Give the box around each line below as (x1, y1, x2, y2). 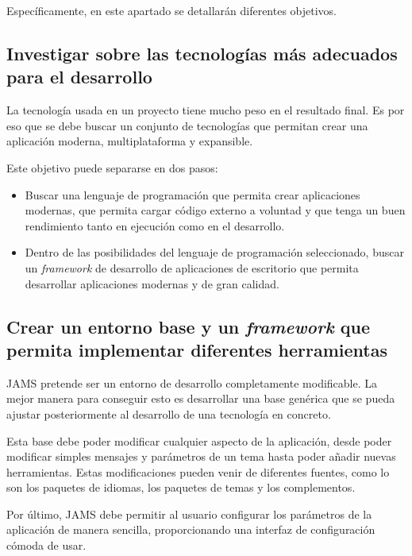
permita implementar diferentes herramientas (6, 337, 387, 361)
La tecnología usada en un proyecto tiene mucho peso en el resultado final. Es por (6, 102, 405, 118)
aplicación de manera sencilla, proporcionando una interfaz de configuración (6, 521, 375, 538)
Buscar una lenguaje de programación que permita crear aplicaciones (25, 186, 360, 203)
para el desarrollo (6, 64, 152, 89)
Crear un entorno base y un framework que (6, 314, 370, 338)
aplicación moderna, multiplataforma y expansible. (6, 133, 253, 149)
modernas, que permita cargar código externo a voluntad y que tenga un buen (25, 202, 406, 218)
